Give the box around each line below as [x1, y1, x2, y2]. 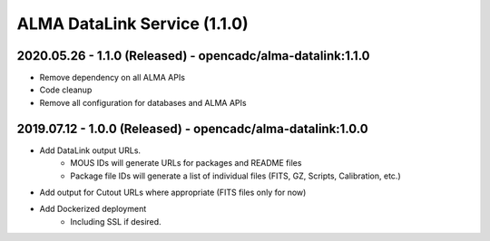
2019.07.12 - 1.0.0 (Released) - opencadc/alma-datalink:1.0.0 [16, 120, 368, 136]
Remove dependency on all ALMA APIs [39, 72, 186, 83]
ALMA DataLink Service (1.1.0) [16, 14, 249, 34]
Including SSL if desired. [70, 216, 162, 227]
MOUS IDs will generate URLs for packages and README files [70, 158, 302, 169]
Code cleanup [39, 84, 93, 95]
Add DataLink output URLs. [39, 145, 141, 156]
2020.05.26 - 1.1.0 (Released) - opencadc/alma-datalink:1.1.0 [16, 48, 370, 63]
